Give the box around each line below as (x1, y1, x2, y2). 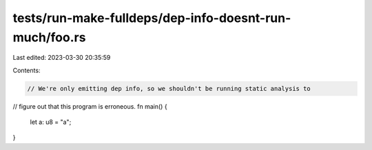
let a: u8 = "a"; (30, 118, 72, 127)
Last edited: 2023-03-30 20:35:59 (12, 54, 111, 62)
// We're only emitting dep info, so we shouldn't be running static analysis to (27, 85, 311, 92)
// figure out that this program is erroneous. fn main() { (12, 102, 168, 110)
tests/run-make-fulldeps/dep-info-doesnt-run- (12, 10, 291, 25)
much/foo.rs (12, 30, 86, 45)
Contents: (12, 66, 41, 74)
